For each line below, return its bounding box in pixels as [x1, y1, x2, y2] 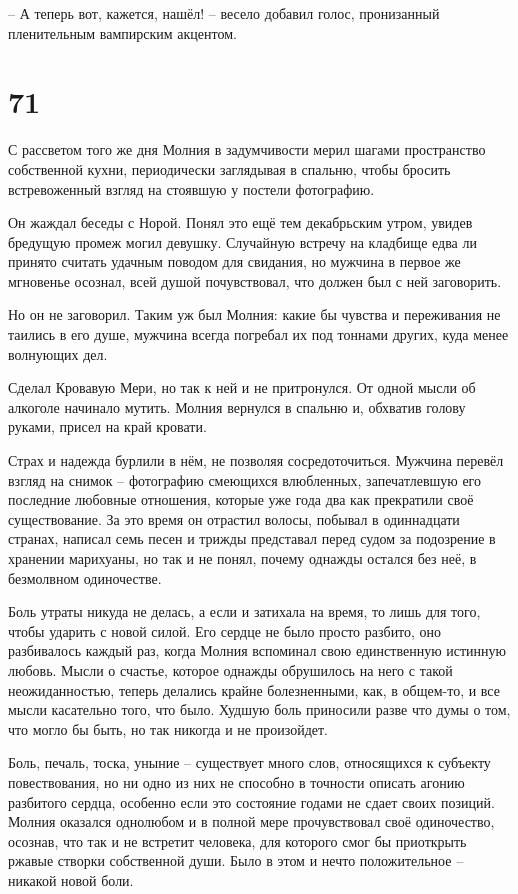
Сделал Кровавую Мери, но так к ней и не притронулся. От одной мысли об [8, 377, 476, 398]
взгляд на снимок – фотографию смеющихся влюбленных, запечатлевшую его [8, 469, 482, 490]
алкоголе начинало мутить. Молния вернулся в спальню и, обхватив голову [8, 396, 466, 417]
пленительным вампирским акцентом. [8, 22, 237, 43]
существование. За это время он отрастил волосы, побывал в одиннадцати [8, 508, 460, 529]
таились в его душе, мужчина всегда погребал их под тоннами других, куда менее [8, 324, 509, 345]
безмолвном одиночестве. [8, 567, 162, 588]
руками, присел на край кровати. [8, 416, 207, 437]
